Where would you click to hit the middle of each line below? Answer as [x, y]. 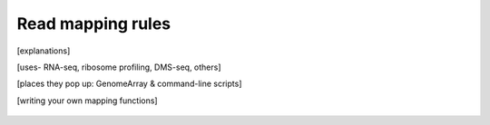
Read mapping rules [94, 24]
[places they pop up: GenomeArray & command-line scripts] [129, 84]
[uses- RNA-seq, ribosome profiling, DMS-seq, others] [119, 67]
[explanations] [44, 51]
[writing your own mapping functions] [87, 101]
